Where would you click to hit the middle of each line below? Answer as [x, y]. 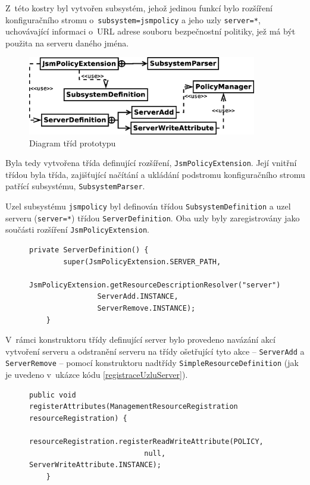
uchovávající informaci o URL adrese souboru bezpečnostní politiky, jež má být [151, 31]
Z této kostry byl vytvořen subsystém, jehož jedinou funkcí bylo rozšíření [139, 8]
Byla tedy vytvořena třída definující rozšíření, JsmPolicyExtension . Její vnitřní [151, 163]
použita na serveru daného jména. [67, 43]
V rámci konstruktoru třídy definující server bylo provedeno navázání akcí [140, 339]
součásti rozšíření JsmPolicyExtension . [77, 229]
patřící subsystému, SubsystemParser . [75, 186]
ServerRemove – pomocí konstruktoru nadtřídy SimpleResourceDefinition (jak [152, 363]
